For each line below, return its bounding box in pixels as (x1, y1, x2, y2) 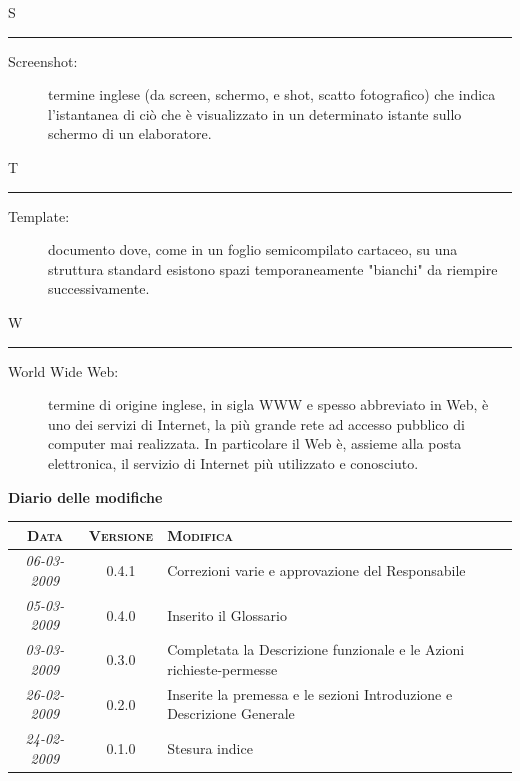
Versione (88, 524, 154, 545)
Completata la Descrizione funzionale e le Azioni (167, 639, 465, 660)
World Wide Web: (8, 360, 119, 381)
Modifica (167, 524, 233, 545)
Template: (8, 205, 70, 226)
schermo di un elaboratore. (48, 123, 212, 144)
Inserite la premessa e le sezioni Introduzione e (167, 683, 453, 704)
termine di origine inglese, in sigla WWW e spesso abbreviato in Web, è (48, 394, 489, 415)
